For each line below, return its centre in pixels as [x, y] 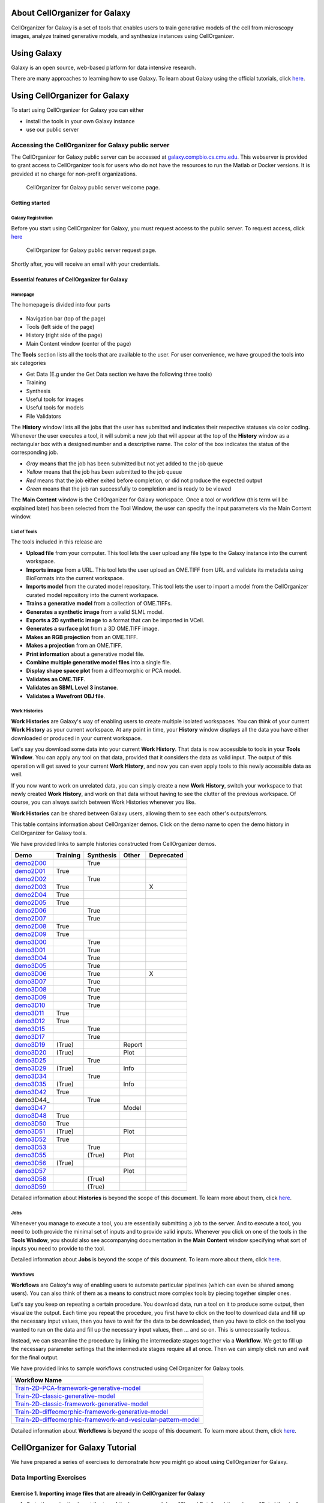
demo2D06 [31, 911]
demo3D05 [31, 966]
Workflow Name [38, 1380]
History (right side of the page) [64, 335]
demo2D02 [31, 879]
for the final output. [35, 1357]
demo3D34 [31, 1076]
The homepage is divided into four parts [61, 305]
